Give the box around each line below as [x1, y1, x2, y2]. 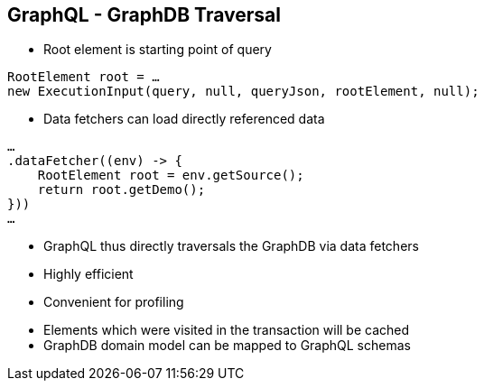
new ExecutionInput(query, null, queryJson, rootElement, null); [7, 84, 479, 99]
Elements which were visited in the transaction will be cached [43, 322, 410, 338]
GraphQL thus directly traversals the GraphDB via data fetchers [43, 238, 419, 254]
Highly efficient [43, 266, 134, 282]
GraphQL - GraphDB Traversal [7, 4, 281, 26]
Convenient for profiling [43, 294, 184, 310]
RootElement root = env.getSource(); [37, 168, 304, 183]
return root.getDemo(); [37, 182, 206, 198]
